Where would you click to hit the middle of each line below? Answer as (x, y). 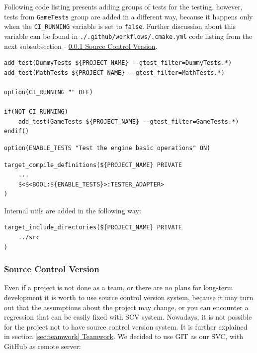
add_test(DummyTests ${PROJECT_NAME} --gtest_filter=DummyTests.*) (118, 63)
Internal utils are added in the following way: (73, 210)
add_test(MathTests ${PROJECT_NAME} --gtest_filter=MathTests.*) (114, 73)
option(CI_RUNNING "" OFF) (48, 92)
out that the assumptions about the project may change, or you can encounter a (126, 307)
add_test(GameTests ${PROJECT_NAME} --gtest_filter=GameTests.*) (128, 121)
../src (29, 238)
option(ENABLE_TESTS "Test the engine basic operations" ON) (107, 148)
